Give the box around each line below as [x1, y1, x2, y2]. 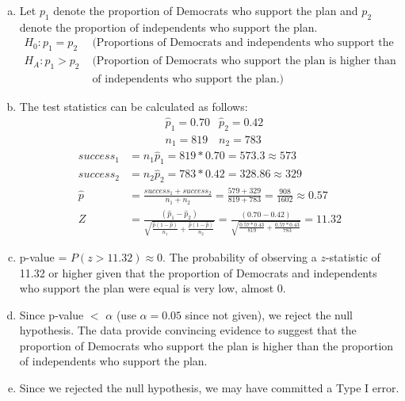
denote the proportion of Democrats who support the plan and [53, 2, 358, 18]
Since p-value [19, 306, 84, 323]
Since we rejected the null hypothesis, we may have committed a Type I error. [19, 380, 399, 396]
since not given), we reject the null [185, 306, 353, 323]
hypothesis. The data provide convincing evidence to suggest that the [19, 322, 357, 338]
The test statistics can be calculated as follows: [19, 98, 248, 115]
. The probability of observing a [162, 248, 317, 265]
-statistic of [325, 248, 380, 265]
